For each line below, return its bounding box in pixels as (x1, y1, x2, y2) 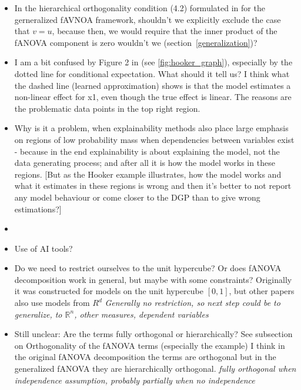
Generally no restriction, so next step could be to (105, 296, 280, 309)
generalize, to (14, 308, 62, 320)
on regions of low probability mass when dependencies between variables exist (14, 133, 295, 145)
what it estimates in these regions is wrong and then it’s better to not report (14, 179, 292, 192)
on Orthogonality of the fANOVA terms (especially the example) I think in (14, 339, 285, 351)
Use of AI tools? (14, 242, 73, 254)
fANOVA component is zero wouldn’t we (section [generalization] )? (14, 36, 257, 48)
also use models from (14, 296, 90, 309)
